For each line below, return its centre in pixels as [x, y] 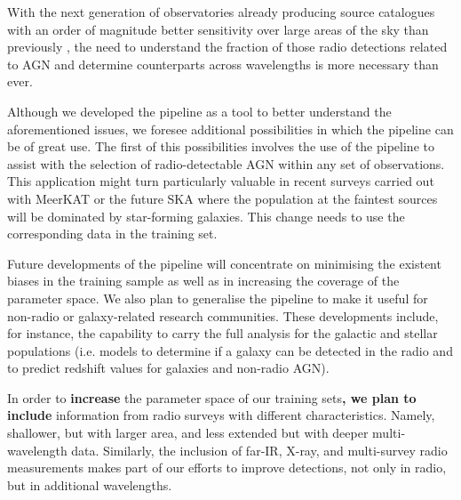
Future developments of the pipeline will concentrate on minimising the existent [224, 263]
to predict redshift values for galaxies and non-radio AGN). [168, 368]
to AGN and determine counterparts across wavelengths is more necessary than [223, 64]
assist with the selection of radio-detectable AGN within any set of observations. [226, 163]
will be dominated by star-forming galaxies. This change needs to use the [206, 216]
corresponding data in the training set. [112, 234]
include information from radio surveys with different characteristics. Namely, [221, 415]
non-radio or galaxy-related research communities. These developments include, [223, 315]
